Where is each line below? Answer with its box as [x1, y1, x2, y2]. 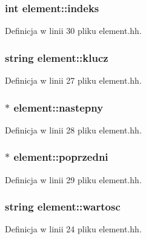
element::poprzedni [13, 149, 108, 164]
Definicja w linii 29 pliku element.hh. [5, 173, 142, 186]
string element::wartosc [5, 199, 121, 214]
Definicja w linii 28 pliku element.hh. [5, 123, 142, 136]
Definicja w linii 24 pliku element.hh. [5, 223, 142, 235]
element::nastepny [13, 99, 104, 115]
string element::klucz [5, 50, 108, 65]
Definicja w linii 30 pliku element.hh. [5, 24, 142, 37]
